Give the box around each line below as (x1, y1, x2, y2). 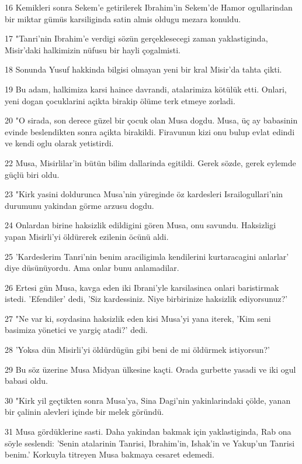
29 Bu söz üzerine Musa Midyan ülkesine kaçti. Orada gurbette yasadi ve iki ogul (5, 363, 296, 375)
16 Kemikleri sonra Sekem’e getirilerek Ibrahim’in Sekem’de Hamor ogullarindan (5, 1, 293, 13)
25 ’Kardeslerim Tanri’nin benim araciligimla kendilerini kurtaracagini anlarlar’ (5, 250, 289, 262)
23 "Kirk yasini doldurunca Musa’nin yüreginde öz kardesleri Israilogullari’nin (5, 188, 283, 200)
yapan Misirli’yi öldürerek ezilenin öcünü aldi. (5, 230, 169, 242)
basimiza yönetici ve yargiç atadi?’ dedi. (5, 324, 148, 336)
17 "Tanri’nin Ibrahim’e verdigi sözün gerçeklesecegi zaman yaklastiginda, (5, 32, 268, 44)
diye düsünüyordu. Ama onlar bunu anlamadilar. (5, 262, 179, 274)
